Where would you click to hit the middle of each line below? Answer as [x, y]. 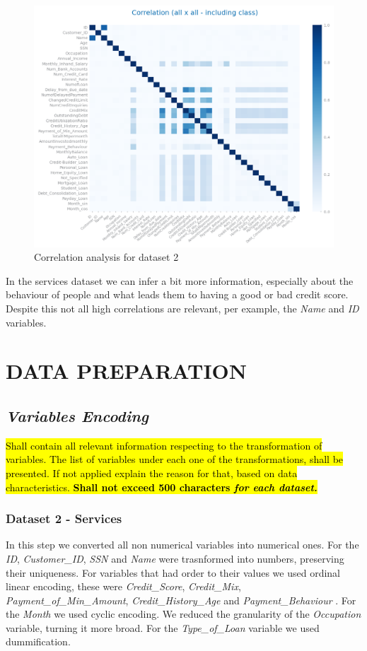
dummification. [38, 641]
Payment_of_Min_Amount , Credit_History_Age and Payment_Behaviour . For [181, 600]
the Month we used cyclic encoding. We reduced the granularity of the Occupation [183, 614]
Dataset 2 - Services [64, 518]
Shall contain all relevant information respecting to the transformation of [164, 445]
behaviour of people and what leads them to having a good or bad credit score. [177, 294]
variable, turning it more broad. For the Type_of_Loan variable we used [163, 627]
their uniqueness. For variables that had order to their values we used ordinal [173, 572]
